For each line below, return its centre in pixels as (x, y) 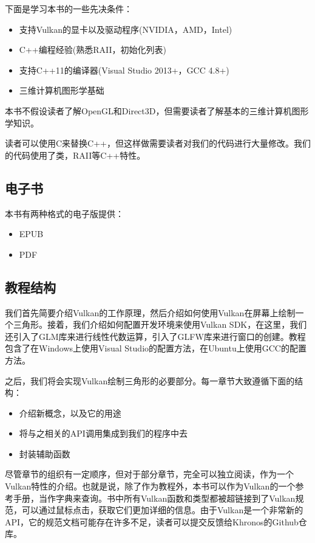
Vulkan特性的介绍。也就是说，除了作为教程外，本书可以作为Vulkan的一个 (150, 486)
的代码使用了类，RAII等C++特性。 (75, 155)
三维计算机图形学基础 (62, 90)
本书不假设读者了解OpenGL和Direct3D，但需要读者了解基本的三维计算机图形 (157, 110)
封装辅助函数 (45, 453)
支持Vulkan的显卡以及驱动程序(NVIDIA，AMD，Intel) (126, 29)
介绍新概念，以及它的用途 (70, 413)
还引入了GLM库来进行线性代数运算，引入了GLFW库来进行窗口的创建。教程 (155, 336)
